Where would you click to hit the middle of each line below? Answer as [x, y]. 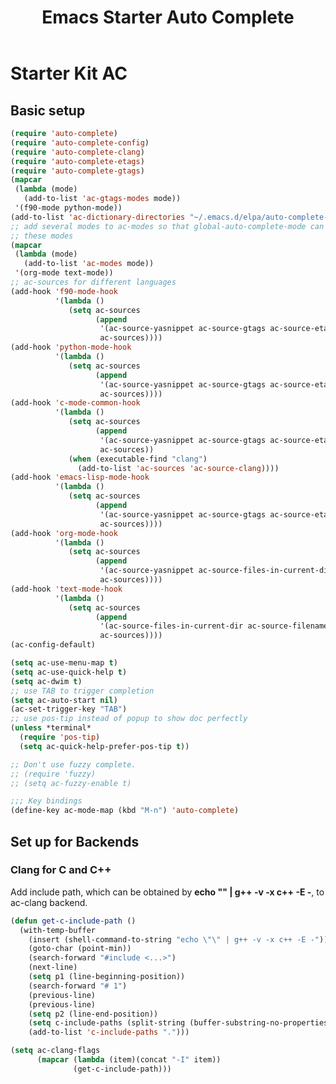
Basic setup [48, 110]
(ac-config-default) [53, 645]
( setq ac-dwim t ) [46, 681]
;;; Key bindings [46, 801]
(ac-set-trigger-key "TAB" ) [69, 709]
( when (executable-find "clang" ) [138, 459]
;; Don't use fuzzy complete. [73, 764]
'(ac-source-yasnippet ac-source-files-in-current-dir [216, 571]
